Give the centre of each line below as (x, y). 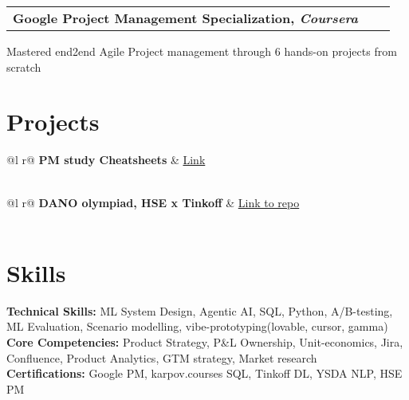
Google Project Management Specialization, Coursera (185, 18)
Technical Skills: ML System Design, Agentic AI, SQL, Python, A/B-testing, (200, 310)
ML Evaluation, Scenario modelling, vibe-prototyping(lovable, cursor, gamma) (197, 326)
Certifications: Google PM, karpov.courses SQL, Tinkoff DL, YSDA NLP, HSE (204, 373)
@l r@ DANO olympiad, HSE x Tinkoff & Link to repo (153, 202)
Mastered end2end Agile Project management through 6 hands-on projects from (202, 51)
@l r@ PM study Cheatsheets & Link (106, 160)
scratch (24, 67)
